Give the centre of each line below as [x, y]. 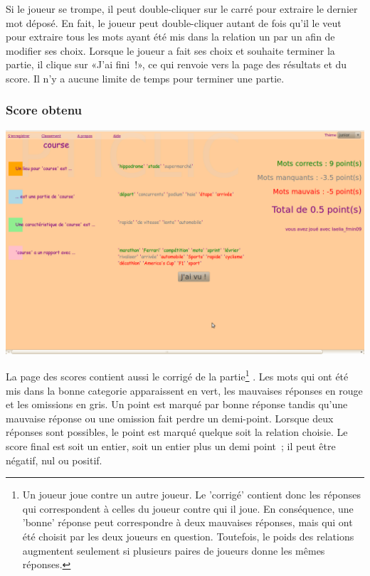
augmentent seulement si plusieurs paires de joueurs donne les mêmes [174, 550]
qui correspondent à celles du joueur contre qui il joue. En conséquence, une [188, 508]
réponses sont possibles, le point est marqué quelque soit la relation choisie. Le [177, 432]
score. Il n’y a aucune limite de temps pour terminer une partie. [145, 78]
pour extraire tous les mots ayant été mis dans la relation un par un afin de [170, 37]
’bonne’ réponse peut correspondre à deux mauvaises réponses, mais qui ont [187, 522]
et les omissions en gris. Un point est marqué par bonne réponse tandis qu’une [177, 404]
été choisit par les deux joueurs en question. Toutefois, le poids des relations [188, 536]
